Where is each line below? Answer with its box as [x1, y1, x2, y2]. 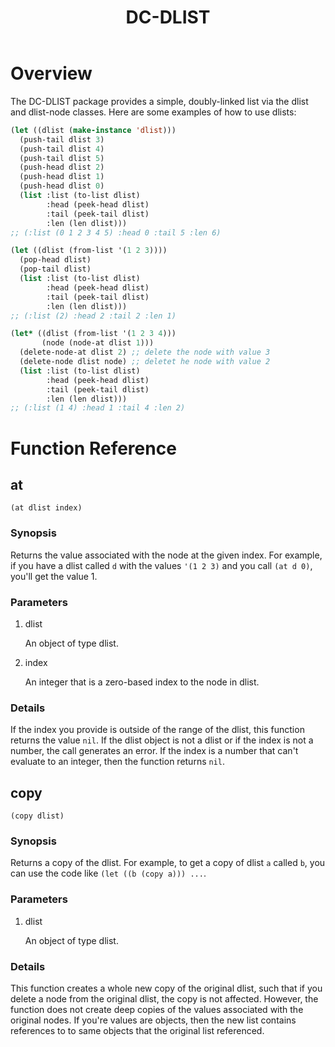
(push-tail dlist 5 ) [19, 153, 105, 163]
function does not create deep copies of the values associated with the [10, 1003, 304, 1015]
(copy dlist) [10, 811, 65, 821]
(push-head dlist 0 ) [19, 181, 105, 191]
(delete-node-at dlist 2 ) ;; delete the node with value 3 [19, 347, 271, 358]
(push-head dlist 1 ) [19, 172, 105, 182]
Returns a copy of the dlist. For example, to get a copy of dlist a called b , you [10, 857, 326, 869]
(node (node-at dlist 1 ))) [41, 338, 155, 348]
